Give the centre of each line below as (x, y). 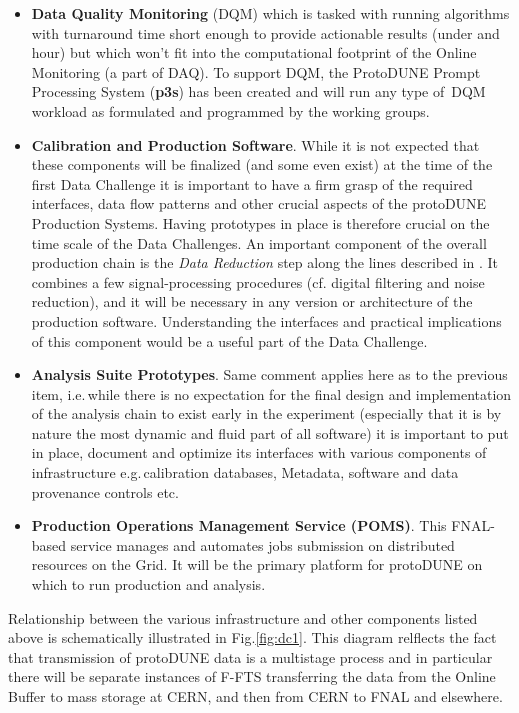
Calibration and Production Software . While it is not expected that (255, 144)
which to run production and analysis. (148, 584)
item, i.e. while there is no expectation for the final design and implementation (271, 393)
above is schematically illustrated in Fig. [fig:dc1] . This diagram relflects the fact (252, 637)
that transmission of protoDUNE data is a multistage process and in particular (250, 656)
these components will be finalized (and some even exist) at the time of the (262, 164)
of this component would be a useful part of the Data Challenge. (229, 340)
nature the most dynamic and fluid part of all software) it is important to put (270, 432)
